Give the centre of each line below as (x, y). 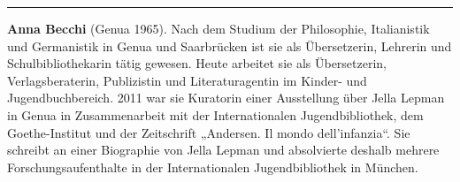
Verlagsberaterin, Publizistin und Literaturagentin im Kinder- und (187, 80)
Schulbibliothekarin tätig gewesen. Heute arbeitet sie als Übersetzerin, (197, 63)
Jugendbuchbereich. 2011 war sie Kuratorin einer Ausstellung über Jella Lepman (226, 98)
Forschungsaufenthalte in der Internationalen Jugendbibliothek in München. (213, 167)
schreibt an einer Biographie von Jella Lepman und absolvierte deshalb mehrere (223, 150)
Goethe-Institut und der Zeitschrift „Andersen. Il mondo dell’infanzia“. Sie (209, 132)
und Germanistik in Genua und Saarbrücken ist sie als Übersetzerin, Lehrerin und (230, 45)
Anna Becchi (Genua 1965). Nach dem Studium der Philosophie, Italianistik (218, 28)
